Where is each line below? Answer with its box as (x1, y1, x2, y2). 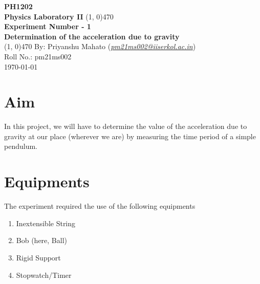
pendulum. (4, 141, 37, 151)
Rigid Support (16, 252, 61, 263)
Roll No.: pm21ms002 (4, 51, 72, 61)
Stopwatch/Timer (16, 269, 72, 280)
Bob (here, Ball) (16, 235, 68, 246)
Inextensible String (16, 217, 76, 228)
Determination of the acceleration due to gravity (4, 31, 180, 41)
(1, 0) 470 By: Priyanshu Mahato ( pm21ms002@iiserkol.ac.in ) (4, 41, 196, 52)
